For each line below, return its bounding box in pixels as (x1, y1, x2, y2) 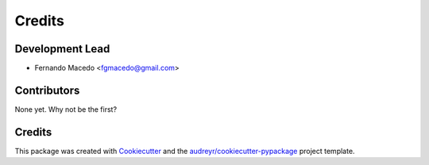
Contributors (14, 83, 80, 97)
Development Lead (14, 42, 110, 56)
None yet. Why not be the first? (14, 104, 118, 114)
